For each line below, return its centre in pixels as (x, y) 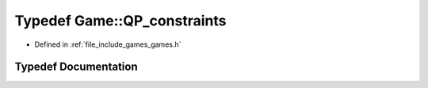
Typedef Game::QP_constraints (120, 21)
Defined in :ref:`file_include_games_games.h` (108, 44)
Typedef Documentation (76, 67)
